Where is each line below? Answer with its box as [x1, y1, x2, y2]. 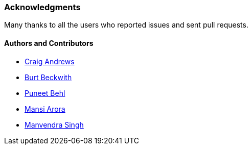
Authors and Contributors [4, 38, 94, 47]
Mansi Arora [25, 104, 65, 113]
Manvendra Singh [25, 120, 84, 129]
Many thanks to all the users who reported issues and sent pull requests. [4, 20, 248, 30]
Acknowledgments [4, 2, 81, 12]
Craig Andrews [25, 57, 75, 66]
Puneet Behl [25, 88, 65, 97]
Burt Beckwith [25, 72, 72, 82]
